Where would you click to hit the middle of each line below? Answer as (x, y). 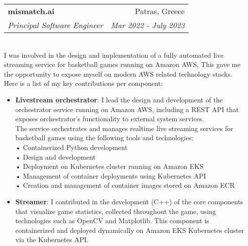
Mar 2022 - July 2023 (148, 25)
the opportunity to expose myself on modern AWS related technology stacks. (118, 74)
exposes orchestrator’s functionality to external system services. (110, 119)
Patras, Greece (160, 11)
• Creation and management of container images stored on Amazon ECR (125, 185)
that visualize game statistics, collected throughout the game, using (116, 211)
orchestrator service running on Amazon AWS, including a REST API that (127, 109)
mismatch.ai (31, 11)
